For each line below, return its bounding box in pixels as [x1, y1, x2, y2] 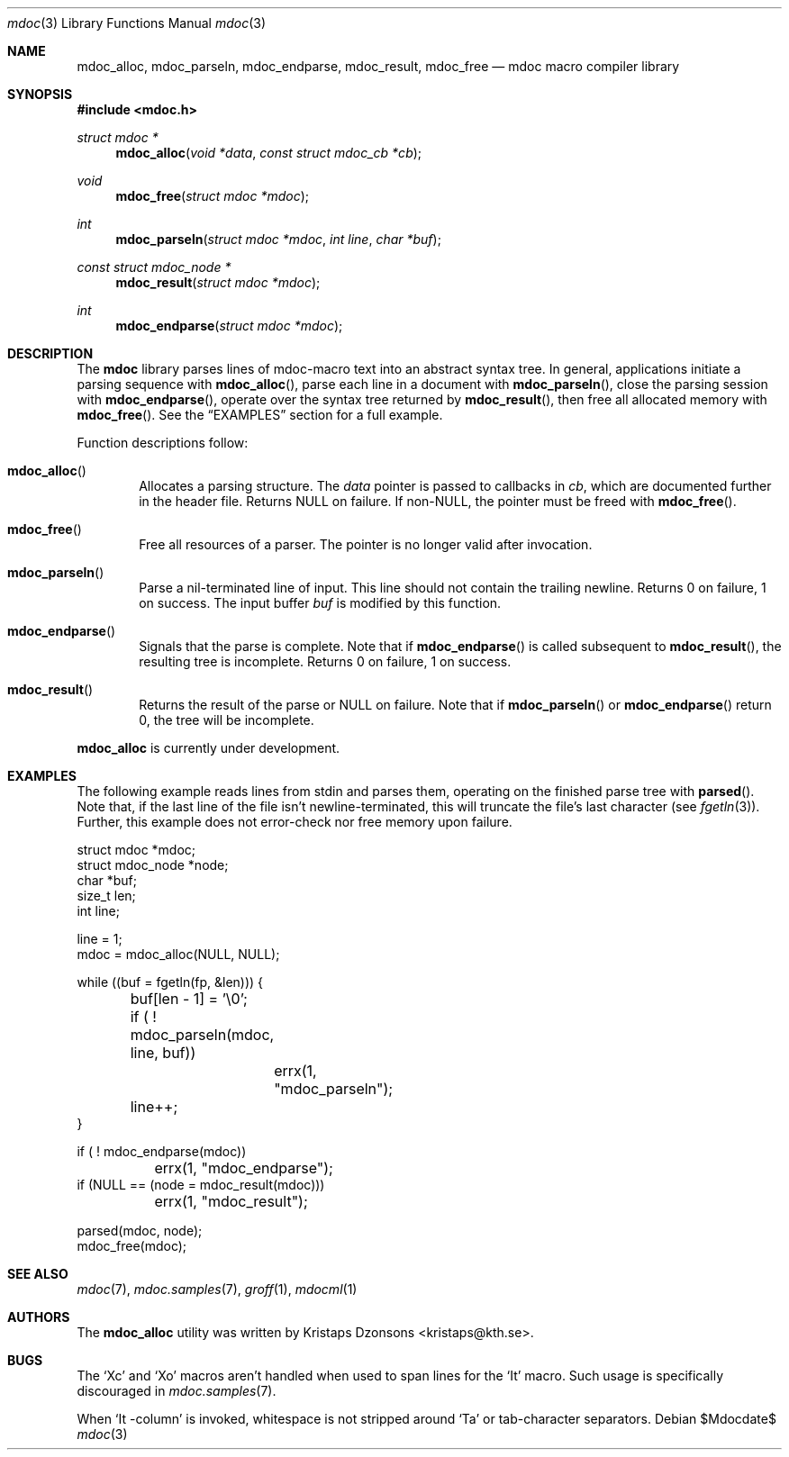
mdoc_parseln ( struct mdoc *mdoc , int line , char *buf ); [115, 231, 441, 247]
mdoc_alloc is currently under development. [77, 740, 340, 756]
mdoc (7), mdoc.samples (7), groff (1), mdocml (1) [77, 1281, 358, 1297]
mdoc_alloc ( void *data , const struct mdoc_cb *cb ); [115, 145, 422, 160]
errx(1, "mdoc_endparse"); [154, 1159, 333, 1177]
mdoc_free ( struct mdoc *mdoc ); [115, 188, 310, 204]
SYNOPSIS [7, 86, 73, 102]
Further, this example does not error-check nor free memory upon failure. [77, 814, 512, 829]
